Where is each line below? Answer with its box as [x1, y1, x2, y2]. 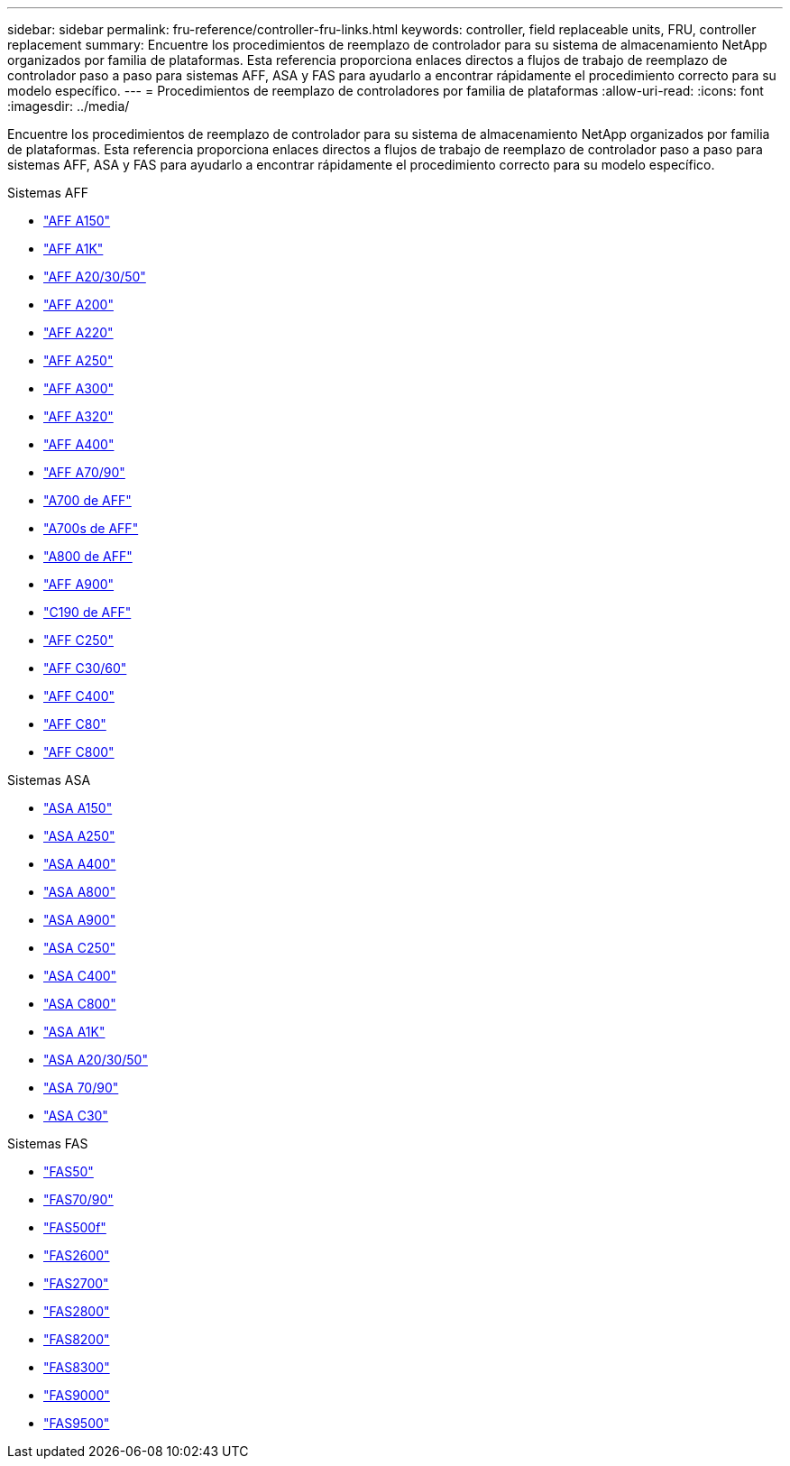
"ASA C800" [43, 996, 116, 1011]
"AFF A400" [43, 437, 115, 452]
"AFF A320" [43, 409, 114, 424]
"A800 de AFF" [43, 549, 133, 564]
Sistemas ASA [7, 772, 91, 788]
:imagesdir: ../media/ [7, 98, 130, 114]
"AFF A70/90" [43, 465, 125, 480]
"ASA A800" [43, 884, 116, 899]
